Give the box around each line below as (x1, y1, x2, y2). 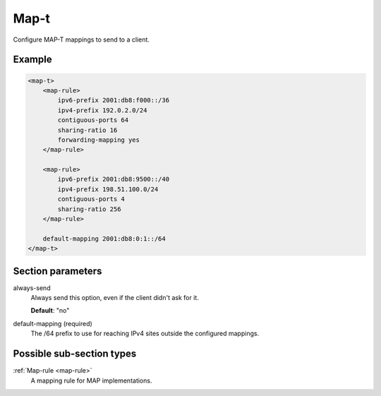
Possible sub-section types (13, 348, 137, 360)
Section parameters (13, 265, 102, 277)
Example (13, 54, 52, 66)
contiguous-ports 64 (57, 116, 129, 124)
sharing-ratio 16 (57, 126, 118, 134)
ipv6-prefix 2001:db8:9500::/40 (57, 175, 169, 184)
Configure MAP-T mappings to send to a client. (13, 35, 150, 44)
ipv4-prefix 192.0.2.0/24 (57, 106, 147, 114)
